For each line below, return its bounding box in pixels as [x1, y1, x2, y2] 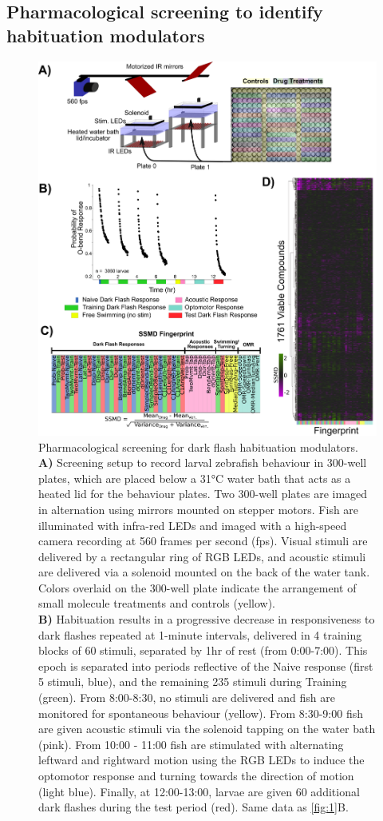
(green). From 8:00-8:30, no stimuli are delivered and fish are [38, 689, 335, 706]
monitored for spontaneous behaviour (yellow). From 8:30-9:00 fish [38, 704, 364, 721]
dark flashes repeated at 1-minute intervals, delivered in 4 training [38, 626, 362, 643]
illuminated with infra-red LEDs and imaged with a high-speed [38, 516, 347, 533]
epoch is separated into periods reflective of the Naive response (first [38, 657, 373, 674]
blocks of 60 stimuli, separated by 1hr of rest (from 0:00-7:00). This [38, 642, 368, 659]
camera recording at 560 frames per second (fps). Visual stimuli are [38, 532, 368, 549]
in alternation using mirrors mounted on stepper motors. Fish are [38, 500, 359, 517]
